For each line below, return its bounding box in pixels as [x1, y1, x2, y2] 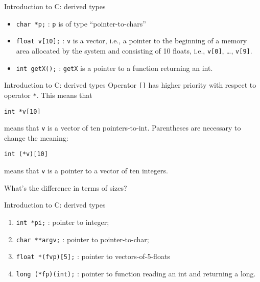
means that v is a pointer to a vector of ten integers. [4, 165, 168, 176]
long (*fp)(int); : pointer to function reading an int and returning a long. [16, 268, 256, 278]
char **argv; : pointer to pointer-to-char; [16, 234, 149, 244]
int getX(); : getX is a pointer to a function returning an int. [16, 62, 213, 73]
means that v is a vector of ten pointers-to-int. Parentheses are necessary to [4, 122, 241, 133]
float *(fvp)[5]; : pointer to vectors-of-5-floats [16, 251, 170, 262]
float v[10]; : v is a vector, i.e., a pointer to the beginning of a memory [16, 35, 247, 46]
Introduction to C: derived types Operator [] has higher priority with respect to [4, 80, 256, 90]
